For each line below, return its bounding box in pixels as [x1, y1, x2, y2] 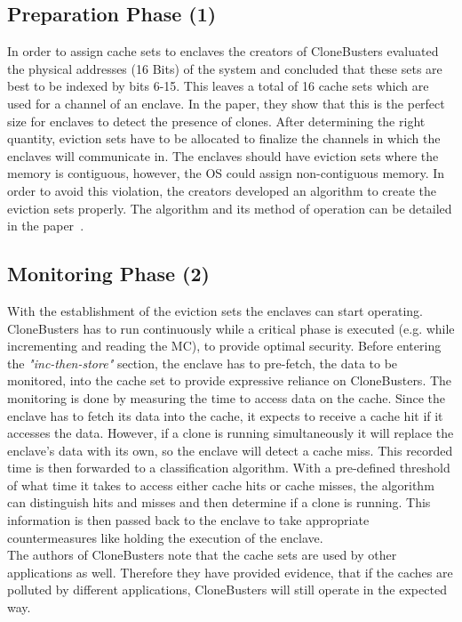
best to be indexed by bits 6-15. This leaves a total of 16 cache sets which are [7, 77, 429, 95]
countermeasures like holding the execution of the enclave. [7, 528, 323, 546]
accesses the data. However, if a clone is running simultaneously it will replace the [7, 424, 454, 442]
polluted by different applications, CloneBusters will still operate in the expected [7, 580, 447, 599]
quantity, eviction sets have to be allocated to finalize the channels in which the [7, 129, 441, 148]
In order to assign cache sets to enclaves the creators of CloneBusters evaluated [7, 42, 439, 61]
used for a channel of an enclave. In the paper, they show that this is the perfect [7, 93, 445, 112]
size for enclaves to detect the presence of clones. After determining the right [7, 111, 426, 130]
